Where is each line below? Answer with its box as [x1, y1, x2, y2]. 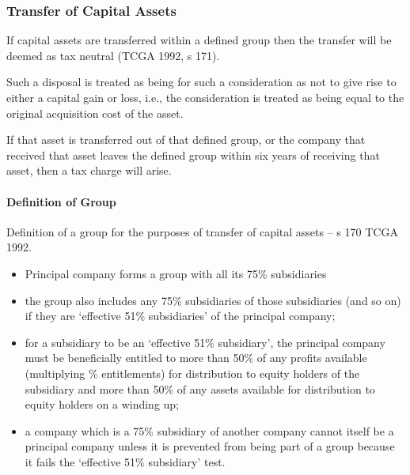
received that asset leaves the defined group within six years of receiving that [6, 146, 380, 163]
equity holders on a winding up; [25, 396, 180, 413]
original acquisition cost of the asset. [6, 104, 184, 121]
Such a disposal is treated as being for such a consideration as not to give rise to [6, 74, 397, 90]
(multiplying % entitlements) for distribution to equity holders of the [25, 364, 360, 381]
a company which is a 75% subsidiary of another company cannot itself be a [25, 422, 394, 439]
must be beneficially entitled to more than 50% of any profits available [25, 349, 367, 366]
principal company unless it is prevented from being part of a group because [25, 438, 395, 454]
